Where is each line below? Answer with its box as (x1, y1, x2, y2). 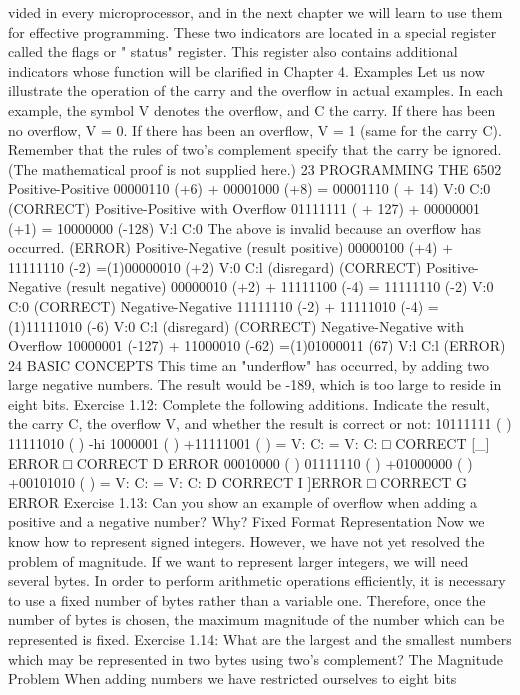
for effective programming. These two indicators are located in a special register (8, 21, 497, 42)
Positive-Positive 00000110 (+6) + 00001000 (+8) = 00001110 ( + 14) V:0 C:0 (8, 178, 491, 199)
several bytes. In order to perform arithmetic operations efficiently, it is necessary (8, 570, 506, 591)
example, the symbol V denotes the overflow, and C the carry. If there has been (8, 99, 496, 120)
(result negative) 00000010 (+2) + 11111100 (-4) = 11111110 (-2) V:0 (65, 276, 494, 297)
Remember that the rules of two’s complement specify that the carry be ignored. (8, 139, 502, 160)
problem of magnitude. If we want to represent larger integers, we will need (8, 550, 469, 571)
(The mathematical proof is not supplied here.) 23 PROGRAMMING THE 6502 (8, 158, 502, 179)
